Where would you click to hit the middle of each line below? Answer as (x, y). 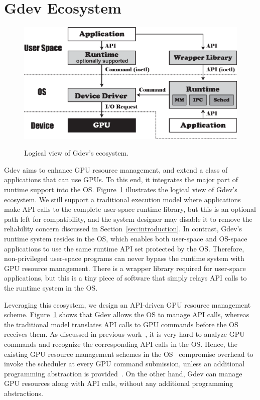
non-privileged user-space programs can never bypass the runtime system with (124, 258)
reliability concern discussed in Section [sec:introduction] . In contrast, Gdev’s (123, 229)
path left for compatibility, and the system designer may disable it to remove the (128, 219)
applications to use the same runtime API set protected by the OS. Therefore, (124, 248)
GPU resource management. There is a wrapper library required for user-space (125, 268)
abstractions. (24, 393)
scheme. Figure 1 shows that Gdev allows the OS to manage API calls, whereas (127, 314)
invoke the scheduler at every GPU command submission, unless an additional (124, 364)
